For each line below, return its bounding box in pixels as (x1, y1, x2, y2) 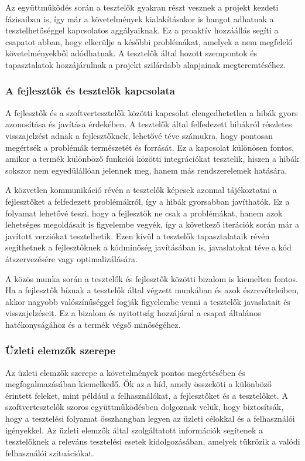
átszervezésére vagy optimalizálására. (5, 252, 138, 265)
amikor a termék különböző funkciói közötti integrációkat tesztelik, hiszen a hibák (5, 152, 299, 165)
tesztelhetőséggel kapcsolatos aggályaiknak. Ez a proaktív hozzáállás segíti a (5, 24, 279, 36)
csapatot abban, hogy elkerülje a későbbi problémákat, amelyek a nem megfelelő (5, 35, 293, 48)
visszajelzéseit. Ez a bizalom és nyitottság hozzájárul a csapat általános (5, 307, 261, 319)
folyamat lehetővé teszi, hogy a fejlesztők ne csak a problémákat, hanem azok (5, 206, 283, 219)
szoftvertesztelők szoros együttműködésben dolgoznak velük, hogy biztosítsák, (5, 401, 284, 413)
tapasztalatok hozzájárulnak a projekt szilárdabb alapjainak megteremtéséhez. (5, 58, 286, 70)
